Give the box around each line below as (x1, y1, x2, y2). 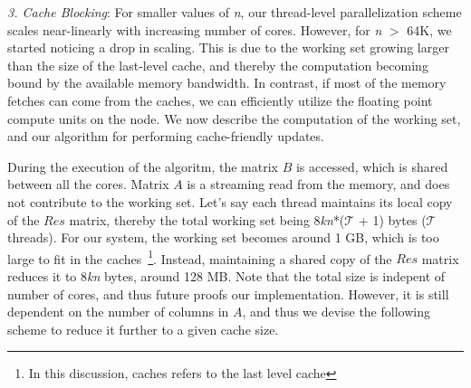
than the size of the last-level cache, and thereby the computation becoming (7, 55, 428, 74)
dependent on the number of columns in (7, 302, 229, 321)
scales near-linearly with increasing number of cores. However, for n (7, 20, 382, 39)
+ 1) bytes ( (358, 210, 427, 229)
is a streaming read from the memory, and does (187, 175, 450, 194)
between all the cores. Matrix (7, 175, 169, 194)
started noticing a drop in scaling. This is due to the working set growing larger (7, 38, 449, 57)
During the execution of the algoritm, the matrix (7, 156, 278, 175)
